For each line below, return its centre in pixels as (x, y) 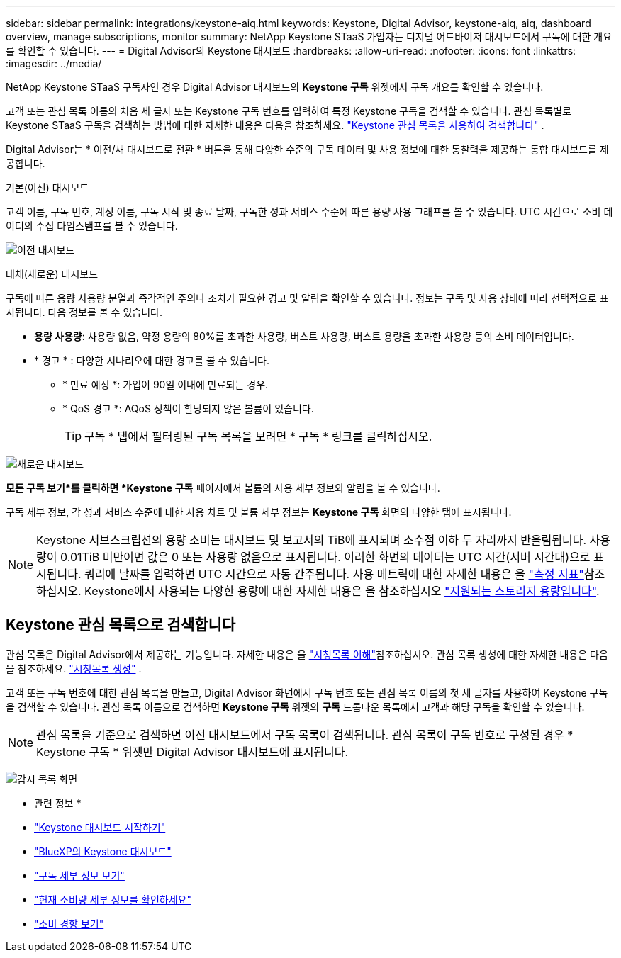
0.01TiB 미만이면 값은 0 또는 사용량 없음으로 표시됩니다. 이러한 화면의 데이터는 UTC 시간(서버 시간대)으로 (325, 557)
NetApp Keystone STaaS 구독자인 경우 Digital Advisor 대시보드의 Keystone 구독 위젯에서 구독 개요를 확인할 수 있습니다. (275, 87)
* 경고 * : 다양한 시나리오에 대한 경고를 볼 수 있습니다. (152, 360)
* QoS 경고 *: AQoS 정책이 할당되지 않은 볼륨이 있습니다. (188, 408)
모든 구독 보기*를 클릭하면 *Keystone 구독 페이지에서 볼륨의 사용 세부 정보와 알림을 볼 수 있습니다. (223, 488)
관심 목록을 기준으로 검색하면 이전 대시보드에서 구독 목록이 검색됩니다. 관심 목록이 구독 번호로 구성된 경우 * (305, 734)
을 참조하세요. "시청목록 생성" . (74, 668)
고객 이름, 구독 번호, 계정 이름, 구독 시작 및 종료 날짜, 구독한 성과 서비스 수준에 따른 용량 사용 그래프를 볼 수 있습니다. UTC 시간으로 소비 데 (309, 212)
